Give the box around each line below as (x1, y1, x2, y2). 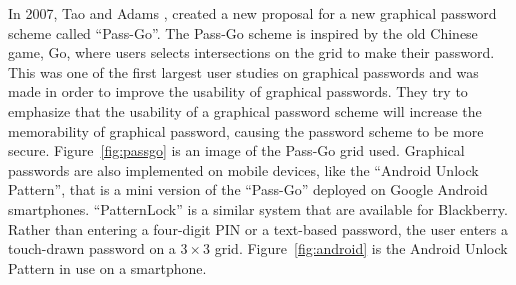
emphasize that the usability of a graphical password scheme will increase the (8, 100, 482, 121)
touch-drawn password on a (8, 238, 176, 259)
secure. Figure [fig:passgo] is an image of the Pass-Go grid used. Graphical (8, 140, 465, 161)
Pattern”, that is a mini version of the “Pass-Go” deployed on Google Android (8, 179, 488, 200)
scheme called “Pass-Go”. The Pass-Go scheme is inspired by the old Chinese (8, 22, 478, 43)
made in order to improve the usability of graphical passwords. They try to (8, 81, 468, 102)
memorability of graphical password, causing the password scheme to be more (8, 120, 484, 141)
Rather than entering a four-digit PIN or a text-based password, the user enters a (8, 218, 508, 239)
